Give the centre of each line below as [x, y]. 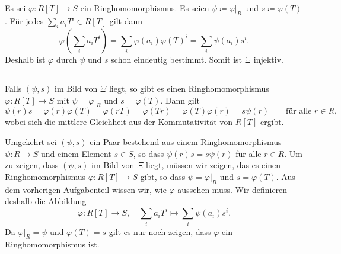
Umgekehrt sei [31, 141]
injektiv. [268, 59]
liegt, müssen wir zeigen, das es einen [213, 165]
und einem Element [76, 153]
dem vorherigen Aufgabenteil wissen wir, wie [86, 189]
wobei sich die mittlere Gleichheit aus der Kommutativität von [119, 122]
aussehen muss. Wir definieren [232, 189]
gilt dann [126, 21]
